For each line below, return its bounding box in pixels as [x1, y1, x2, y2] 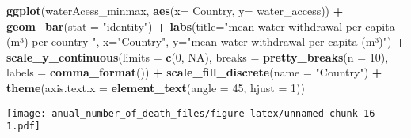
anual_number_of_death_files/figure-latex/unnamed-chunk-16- [51, 107, 381, 119]
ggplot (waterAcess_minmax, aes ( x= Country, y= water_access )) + [6, 2, 344, 18]
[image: [6, 107, 47, 119]
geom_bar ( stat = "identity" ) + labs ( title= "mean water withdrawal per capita [6, 17, 395, 34]
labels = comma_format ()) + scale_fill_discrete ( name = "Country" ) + [6, 64, 382, 80]
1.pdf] [6, 121, 40, 132]
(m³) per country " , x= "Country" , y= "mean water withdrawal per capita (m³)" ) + [6, 33, 405, 50]
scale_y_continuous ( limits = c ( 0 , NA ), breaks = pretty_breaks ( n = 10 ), [6, 48, 389, 65]
